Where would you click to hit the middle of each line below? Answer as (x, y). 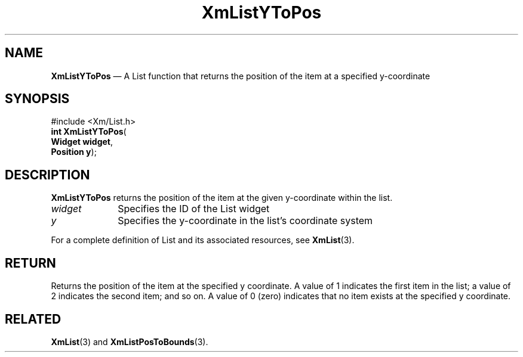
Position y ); (74, 152)
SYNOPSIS (37, 99)
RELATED (33, 319)
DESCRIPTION (47, 175)
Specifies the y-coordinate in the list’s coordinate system (245, 221)
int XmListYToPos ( (89, 132)
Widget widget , (82, 142)
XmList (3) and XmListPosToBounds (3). (130, 342)
